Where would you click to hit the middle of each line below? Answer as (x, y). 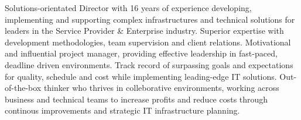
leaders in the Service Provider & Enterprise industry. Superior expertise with (144, 31)
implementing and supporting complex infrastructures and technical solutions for (150, 19)
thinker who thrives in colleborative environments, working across (161, 88)
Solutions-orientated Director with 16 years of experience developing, (128, 8)
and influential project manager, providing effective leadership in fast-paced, (141, 53)
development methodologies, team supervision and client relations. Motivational (148, 42)
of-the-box (23, 88)
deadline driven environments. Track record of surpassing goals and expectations (149, 64)
